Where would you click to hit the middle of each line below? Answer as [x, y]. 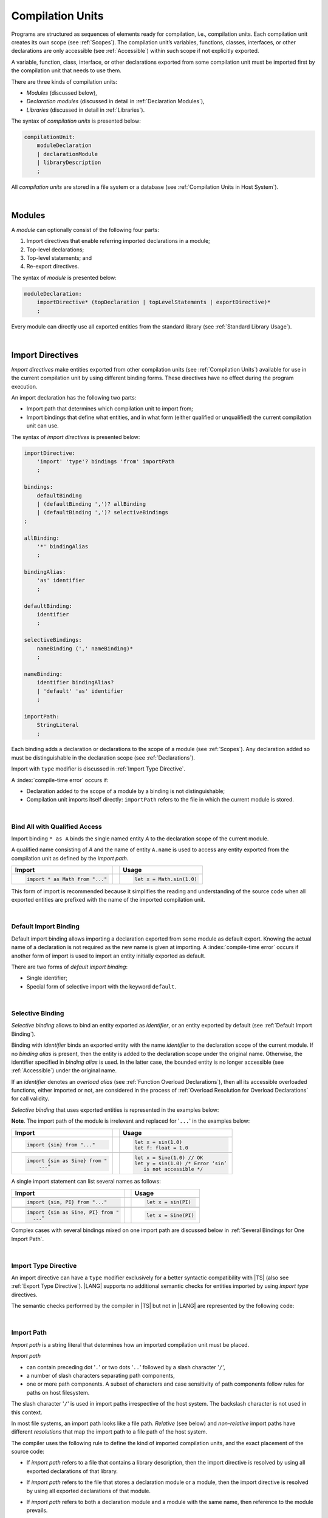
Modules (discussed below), [62, 93]
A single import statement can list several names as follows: [86, 1182]
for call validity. [30, 1098]
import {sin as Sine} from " [67, 1161]
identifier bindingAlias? [75, 682]
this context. [27, 1412]
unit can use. [43, 426]
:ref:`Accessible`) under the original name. [64, 1070]
